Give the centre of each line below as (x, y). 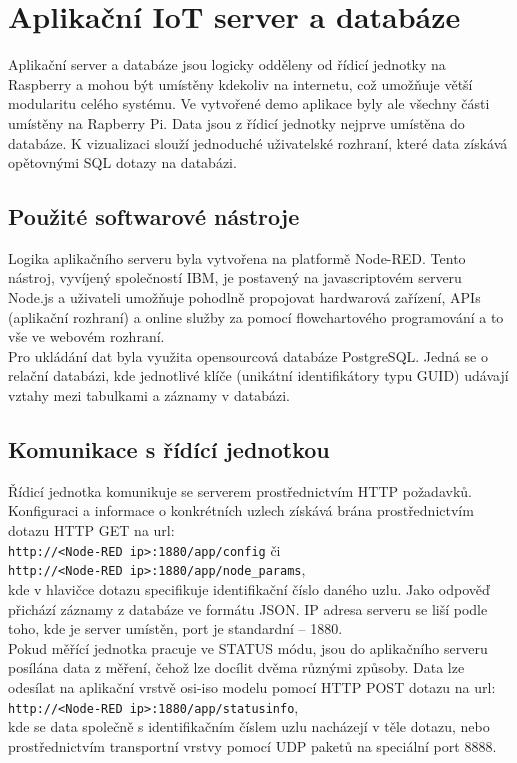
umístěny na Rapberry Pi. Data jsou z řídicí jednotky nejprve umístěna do (236, 122)
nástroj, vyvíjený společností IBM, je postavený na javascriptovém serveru (235, 277)
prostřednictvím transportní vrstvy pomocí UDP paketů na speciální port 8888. (252, 745)
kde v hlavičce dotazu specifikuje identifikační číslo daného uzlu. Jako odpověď (249, 588)
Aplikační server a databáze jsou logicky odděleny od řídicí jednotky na (227, 64)
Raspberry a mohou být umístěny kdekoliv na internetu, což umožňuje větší (240, 83)
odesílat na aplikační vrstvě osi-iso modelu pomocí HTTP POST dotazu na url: (252, 686)
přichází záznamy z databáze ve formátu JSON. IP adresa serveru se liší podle (248, 608)
